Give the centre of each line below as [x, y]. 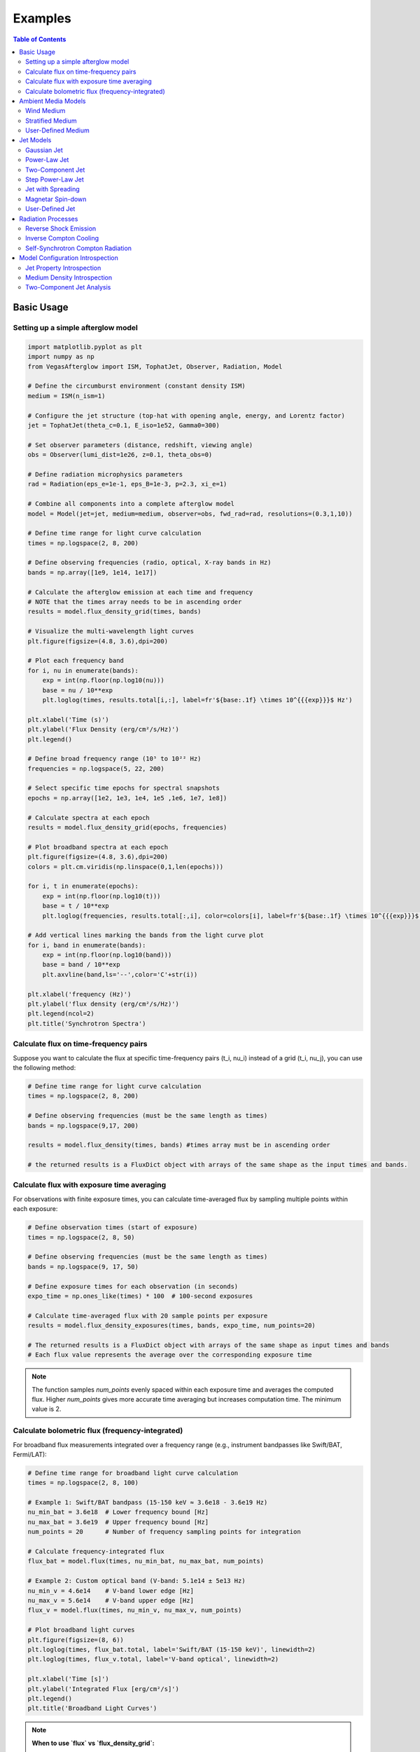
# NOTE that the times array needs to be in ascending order [135, 602]
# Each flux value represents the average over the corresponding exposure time [170, 1355]
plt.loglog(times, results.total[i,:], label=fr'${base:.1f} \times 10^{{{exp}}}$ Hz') [197, 700]
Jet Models [35, 140]
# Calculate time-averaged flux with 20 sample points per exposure [148, 1315]
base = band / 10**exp [81, 965]
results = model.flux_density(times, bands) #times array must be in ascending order [179, 1145]
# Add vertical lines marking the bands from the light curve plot [146, 935]
